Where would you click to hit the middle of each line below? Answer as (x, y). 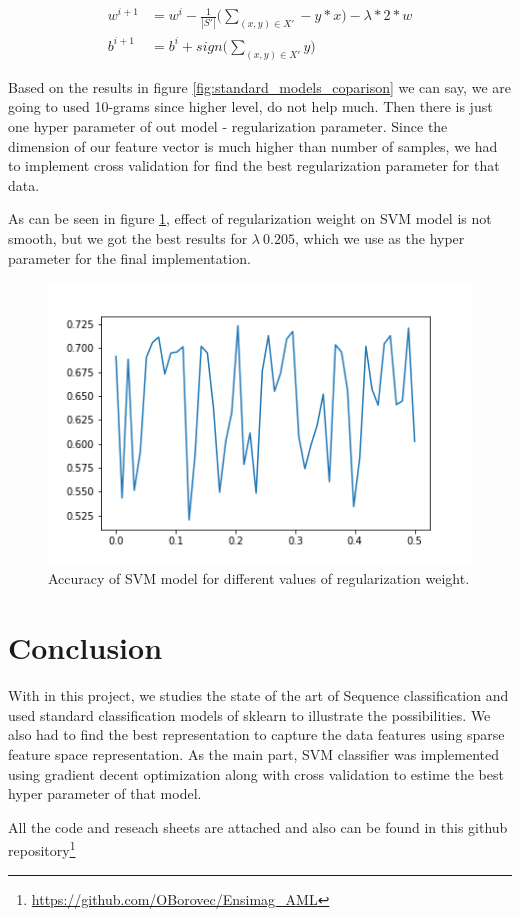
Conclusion (85, 647)
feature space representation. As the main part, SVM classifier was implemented (254, 753)
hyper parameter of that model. (105, 793)
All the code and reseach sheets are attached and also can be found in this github (258, 826)
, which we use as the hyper (379, 237)
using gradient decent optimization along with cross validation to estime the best (256, 773)
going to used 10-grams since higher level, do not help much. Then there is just (250, 106)
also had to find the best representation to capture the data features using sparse (256, 734)
